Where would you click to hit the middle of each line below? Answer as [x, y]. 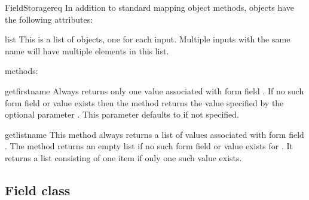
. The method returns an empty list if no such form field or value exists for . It [149, 146]
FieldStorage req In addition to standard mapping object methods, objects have [150, 7]
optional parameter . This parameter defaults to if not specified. [122, 114]
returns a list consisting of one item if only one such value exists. [123, 157]
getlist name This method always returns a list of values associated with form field [154, 134]
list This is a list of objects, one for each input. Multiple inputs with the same [148, 39]
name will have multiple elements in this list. [87, 50]
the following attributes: [49, 19]
